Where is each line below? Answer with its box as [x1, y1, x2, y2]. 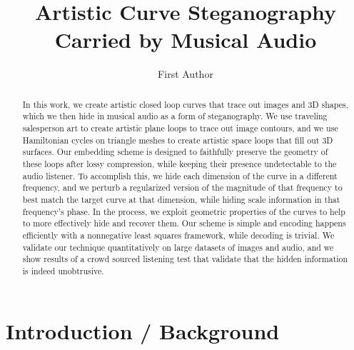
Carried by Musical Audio [54, 25, 317, 54]
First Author [158, 66, 213, 81]
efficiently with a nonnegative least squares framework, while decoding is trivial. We [22, 229, 335, 241]
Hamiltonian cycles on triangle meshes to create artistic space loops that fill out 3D [22, 134, 333, 146]
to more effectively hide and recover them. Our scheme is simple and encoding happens [22, 217, 346, 229]
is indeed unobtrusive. [22, 264, 104, 276]
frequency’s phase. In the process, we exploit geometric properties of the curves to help [22, 205, 345, 217]
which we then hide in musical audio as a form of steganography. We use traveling [22, 110, 328, 122]
